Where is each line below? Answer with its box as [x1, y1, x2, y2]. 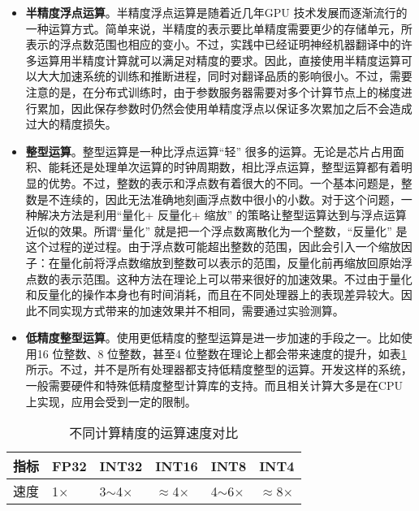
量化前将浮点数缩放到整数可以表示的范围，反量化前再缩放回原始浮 [59, 253, 413, 271]
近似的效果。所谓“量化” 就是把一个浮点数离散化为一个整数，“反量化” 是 [25, 222, 408, 239]
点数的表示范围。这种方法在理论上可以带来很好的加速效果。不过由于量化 [25, 270, 413, 287]
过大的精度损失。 [25, 115, 117, 132]
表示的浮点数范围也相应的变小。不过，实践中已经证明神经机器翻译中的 [25, 36, 401, 53]
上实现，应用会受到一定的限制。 [25, 392, 197, 409]
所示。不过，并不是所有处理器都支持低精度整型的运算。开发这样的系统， [25, 361, 413, 378]
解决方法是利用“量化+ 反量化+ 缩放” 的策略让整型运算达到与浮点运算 [37, 206, 407, 223]
